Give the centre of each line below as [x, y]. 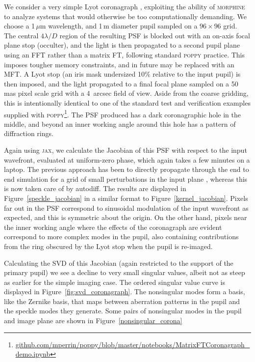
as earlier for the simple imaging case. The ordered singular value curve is [115, 282]
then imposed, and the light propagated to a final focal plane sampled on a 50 [121, 83]
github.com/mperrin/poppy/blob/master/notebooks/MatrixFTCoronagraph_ [133, 344]
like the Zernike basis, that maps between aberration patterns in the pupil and [122, 301]
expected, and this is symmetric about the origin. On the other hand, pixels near [126, 217]
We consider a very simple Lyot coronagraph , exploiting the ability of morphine [125, 6]
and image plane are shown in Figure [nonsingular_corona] [93, 320]
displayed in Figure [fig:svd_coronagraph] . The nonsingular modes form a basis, [125, 292]
